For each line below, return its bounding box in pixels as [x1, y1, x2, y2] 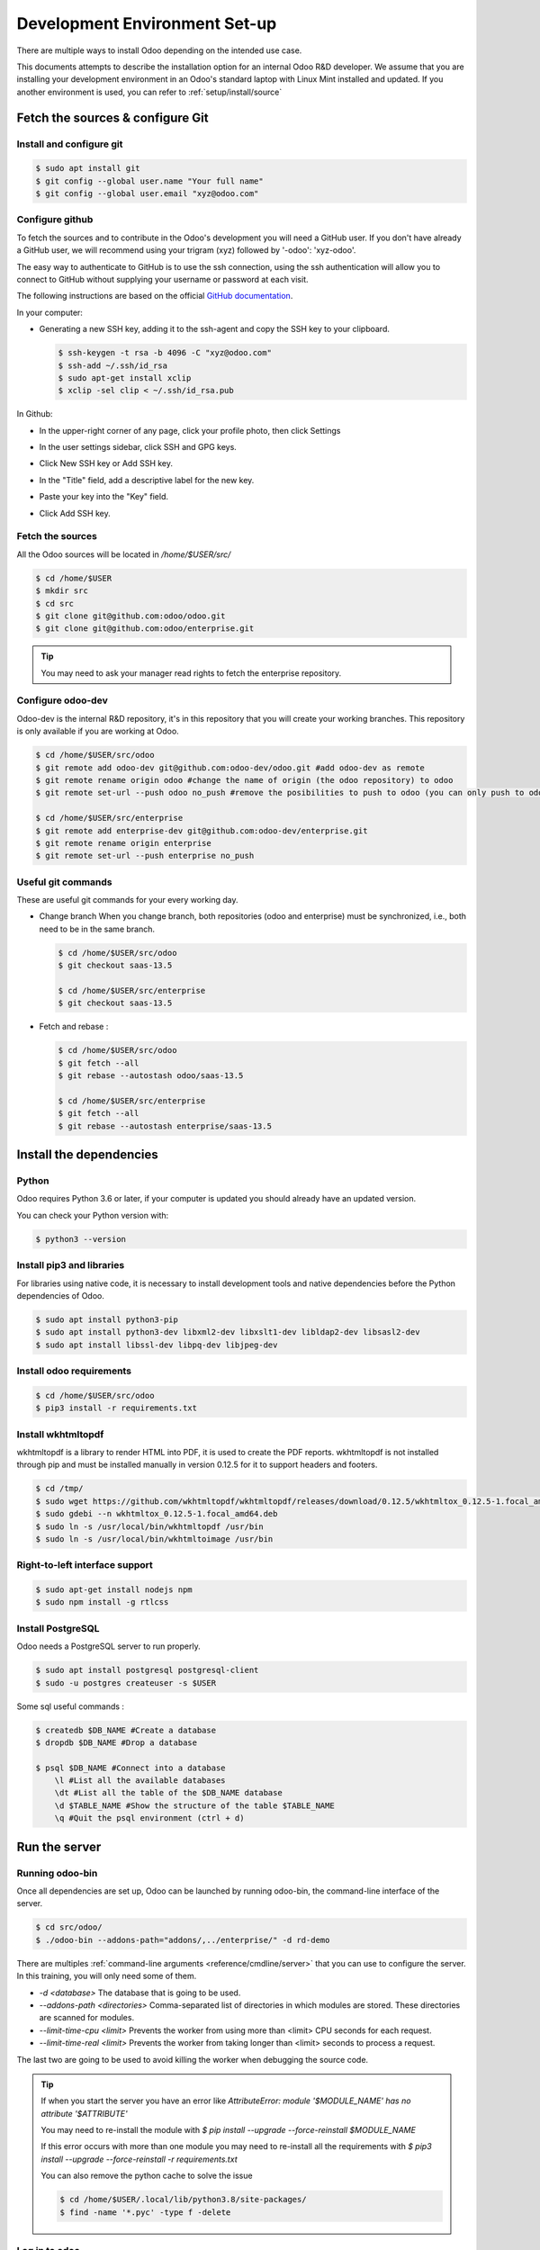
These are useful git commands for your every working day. [16, 895, 238, 905]
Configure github [16, 213, 94, 226]
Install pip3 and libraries [16, 1259, 125, 1272]
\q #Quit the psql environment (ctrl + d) [54, 1813, 245, 1823]
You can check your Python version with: [16, 1210, 169, 1220]
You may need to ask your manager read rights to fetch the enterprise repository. [40, 667, 342, 679]
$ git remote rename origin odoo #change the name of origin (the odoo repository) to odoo [35, 775, 454, 785]
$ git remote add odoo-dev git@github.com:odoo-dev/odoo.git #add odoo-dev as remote [35, 762, 425, 773]
